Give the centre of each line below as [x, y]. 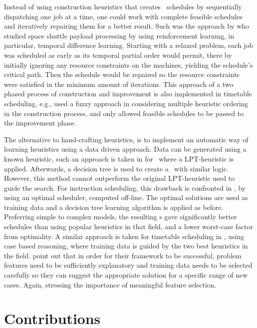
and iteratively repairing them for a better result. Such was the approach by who [127, 26]
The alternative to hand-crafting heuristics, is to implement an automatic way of [126, 139]
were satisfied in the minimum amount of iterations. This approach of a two [119, 84]
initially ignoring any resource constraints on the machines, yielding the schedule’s [128, 64]
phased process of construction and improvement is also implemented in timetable [128, 94]
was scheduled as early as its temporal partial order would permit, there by [118, 55]
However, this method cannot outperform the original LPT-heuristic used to [119, 178]
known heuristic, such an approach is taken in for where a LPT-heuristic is [119, 158]
